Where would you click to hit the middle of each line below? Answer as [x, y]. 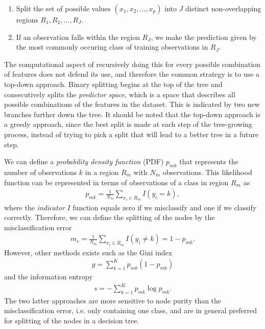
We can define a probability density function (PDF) [84, 161]
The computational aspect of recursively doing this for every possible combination [132, 64]
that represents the [209, 161]
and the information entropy [49, 276]
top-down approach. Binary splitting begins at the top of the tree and [113, 84]
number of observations [41, 172]
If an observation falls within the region [78, 37]
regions [27, 19]
